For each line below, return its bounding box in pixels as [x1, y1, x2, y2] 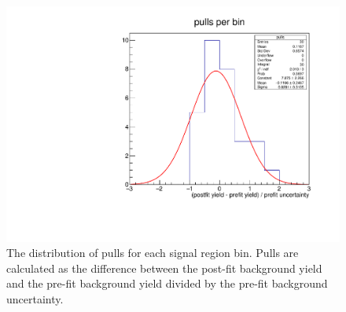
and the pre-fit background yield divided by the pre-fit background [6, 275, 328, 292]
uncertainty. [6, 291, 64, 307]
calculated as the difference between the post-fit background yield [6, 259, 322, 276]
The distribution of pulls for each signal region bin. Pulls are [6, 244, 299, 261]
